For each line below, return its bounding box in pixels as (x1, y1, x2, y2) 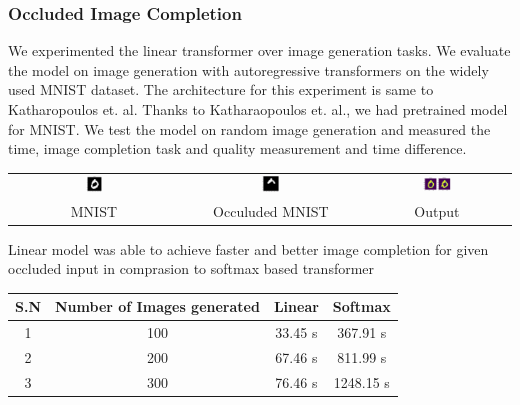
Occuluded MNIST (213, 200, 329, 221)
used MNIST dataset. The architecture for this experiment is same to (8, 79, 434, 100)
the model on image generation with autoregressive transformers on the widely (8, 59, 489, 80)
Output (414, 200, 460, 221)
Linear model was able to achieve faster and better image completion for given (8, 238, 489, 259)
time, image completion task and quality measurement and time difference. (8, 138, 467, 159)
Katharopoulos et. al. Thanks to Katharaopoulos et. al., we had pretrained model (8, 99, 508, 119)
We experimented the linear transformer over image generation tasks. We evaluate (8, 40, 511, 61)
